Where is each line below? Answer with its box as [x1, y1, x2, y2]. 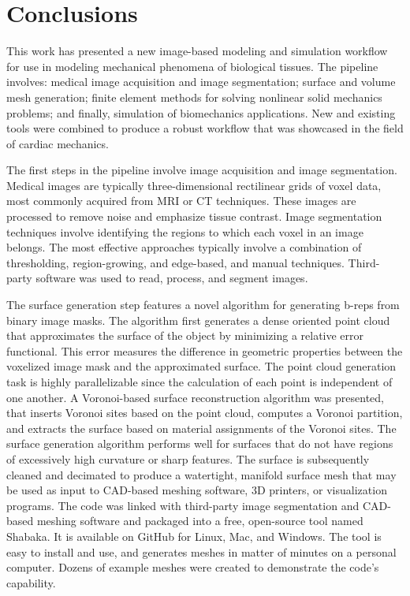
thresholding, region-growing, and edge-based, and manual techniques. [6, 254, 345, 270]
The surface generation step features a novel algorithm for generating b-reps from [6, 296, 400, 313]
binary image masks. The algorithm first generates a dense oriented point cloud [6, 311, 390, 328]
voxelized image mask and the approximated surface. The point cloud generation [6, 358, 397, 374]
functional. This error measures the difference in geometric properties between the [6, 342, 403, 359]
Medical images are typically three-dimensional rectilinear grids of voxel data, [6, 177, 382, 193]
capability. [6, 574, 56, 590]
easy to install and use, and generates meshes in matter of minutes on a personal [6, 543, 397, 560]
